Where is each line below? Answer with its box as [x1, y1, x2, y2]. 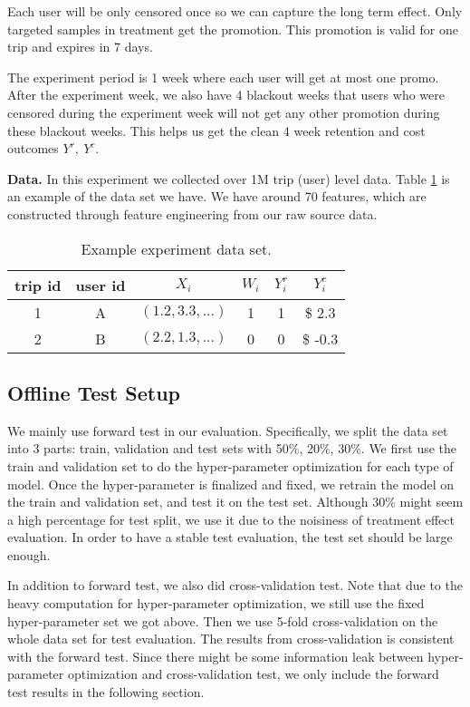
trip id [14, 274, 62, 295]
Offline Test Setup [7, 378, 181, 406]
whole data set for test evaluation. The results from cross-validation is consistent [7, 629, 455, 648]
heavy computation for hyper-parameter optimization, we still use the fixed [7, 594, 425, 613]
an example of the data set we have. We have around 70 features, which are [7, 187, 427, 206]
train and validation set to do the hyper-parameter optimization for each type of [7, 456, 454, 475]
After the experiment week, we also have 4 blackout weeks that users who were [7, 85, 445, 104]
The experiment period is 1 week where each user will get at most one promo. [7, 67, 439, 86]
